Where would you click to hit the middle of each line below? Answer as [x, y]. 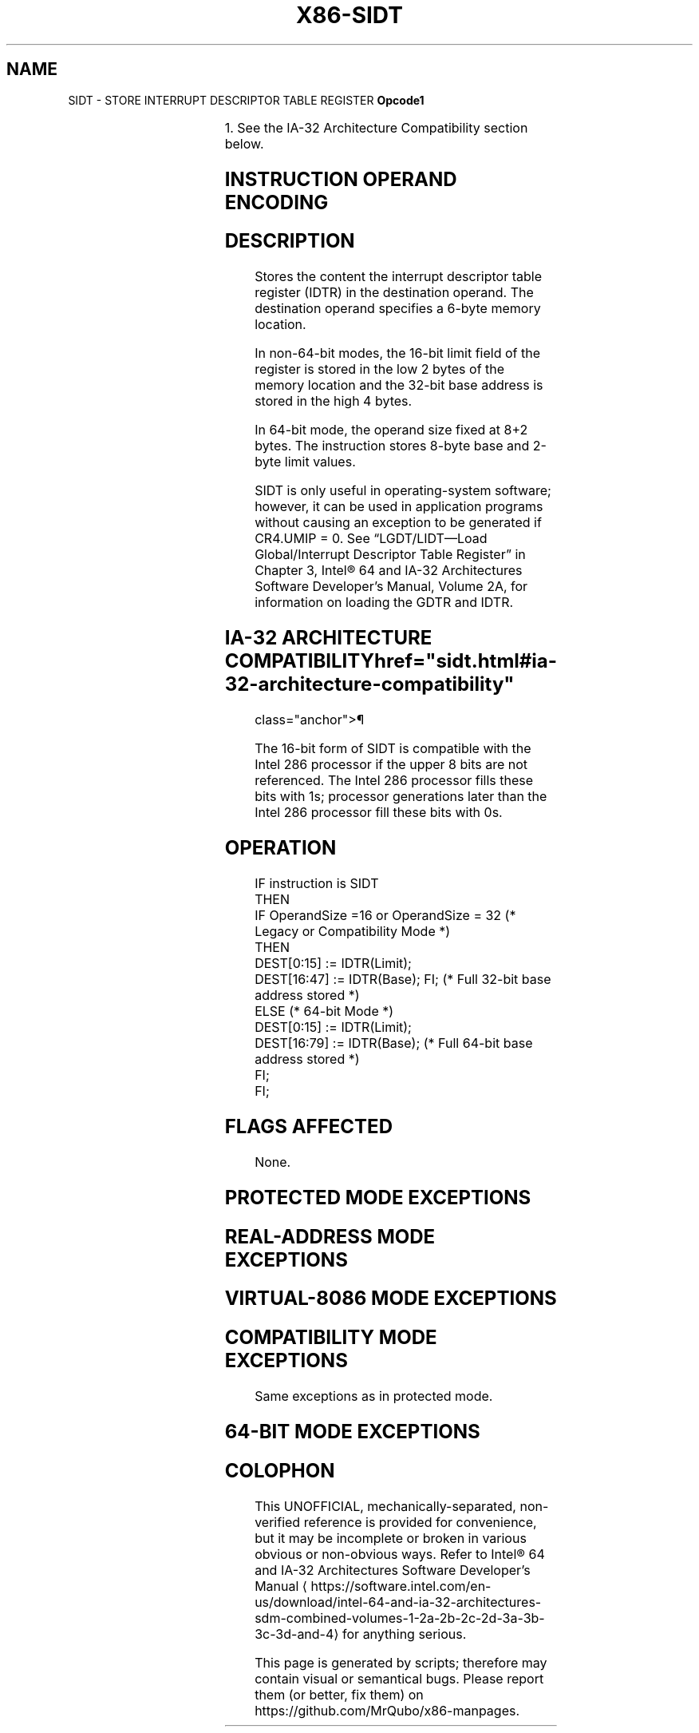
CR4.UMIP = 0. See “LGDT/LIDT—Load [371, 539]
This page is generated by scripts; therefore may [401, 1663]
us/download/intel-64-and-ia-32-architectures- [398, 1602]
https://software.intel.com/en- [401, 1586]
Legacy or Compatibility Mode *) [353, 931]
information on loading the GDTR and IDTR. [384, 603]
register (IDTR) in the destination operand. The [394, 293]
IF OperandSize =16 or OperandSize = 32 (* [385, 915]
